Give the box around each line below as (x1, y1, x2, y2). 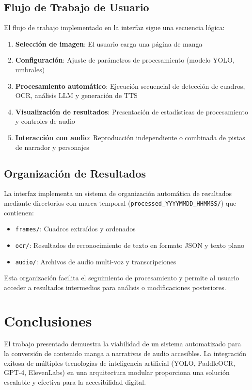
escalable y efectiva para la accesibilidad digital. (4, 376, 146, 387)
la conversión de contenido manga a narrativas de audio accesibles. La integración (4, 348, 246, 358)
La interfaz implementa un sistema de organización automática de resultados (4, 188, 232, 198)
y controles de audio (15, 116, 75, 126)
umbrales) (15, 64, 45, 74)
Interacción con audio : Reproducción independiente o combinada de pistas (15, 132, 245, 142)
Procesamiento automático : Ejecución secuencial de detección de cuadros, (15, 81, 245, 91)
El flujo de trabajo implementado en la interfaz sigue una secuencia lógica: (4, 22, 225, 32)
